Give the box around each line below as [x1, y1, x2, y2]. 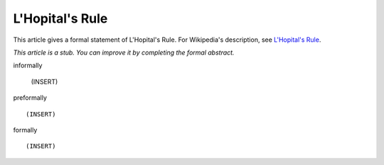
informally [13, 61, 43, 70]
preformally [13, 93, 48, 102]
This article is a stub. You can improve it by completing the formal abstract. [13, 48, 235, 57]
